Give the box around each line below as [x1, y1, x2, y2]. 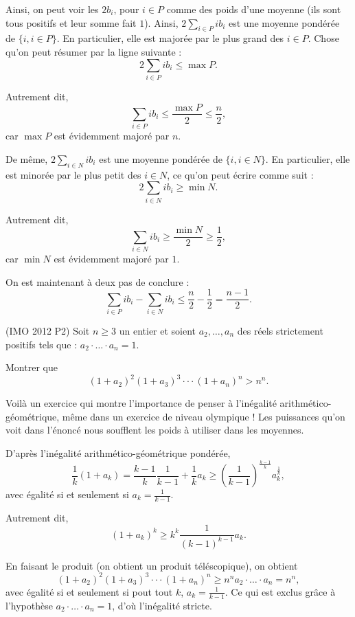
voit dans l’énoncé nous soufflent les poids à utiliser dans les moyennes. [5, 423, 304, 437]
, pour [113, 2, 139, 16]
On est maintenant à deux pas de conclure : [5, 274, 190, 289]
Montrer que [5, 360, 58, 374]
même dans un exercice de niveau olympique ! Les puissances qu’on [62, 409, 345, 423]
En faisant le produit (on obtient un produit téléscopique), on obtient [5, 558, 298, 572]
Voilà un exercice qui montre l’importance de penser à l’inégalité [5, 396, 277, 410]
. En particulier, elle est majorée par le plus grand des [56, 31, 284, 45]
